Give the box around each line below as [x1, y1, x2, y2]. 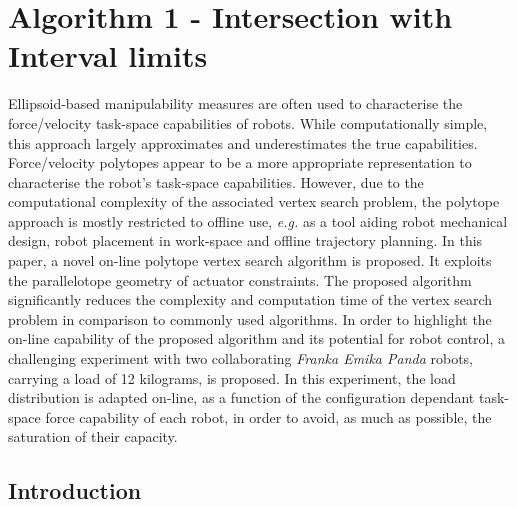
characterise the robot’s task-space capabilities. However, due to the [8, 171, 424, 192]
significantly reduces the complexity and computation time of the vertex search [8, 289, 493, 310]
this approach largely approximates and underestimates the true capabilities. [8, 132, 478, 153]
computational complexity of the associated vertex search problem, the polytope [8, 191, 500, 212]
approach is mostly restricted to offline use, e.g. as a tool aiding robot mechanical [8, 210, 508, 231]
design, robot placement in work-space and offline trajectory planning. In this [8, 230, 483, 251]
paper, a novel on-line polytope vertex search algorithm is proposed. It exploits [8, 250, 492, 271]
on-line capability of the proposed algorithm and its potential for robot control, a [8, 328, 506, 349]
